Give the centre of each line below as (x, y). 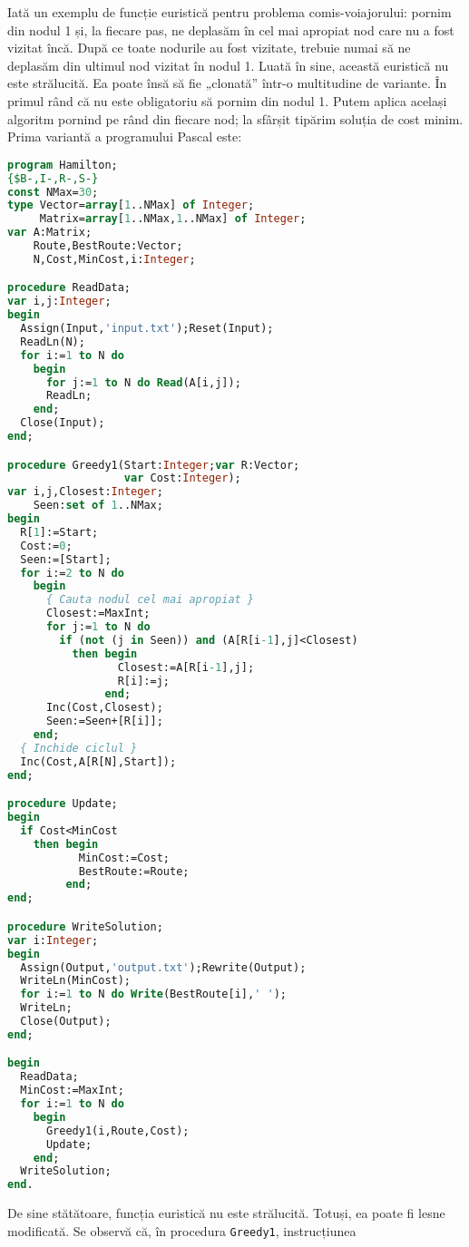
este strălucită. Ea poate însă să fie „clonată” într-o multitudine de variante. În (227, 83)
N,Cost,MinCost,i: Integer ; (114, 259)
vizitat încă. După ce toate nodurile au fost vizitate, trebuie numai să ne (209, 48)
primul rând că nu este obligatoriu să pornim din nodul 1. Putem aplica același (227, 100)
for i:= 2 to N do (72, 573)
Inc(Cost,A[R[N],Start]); (98, 761)
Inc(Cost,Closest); (104, 708)
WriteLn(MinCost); (76, 981)
